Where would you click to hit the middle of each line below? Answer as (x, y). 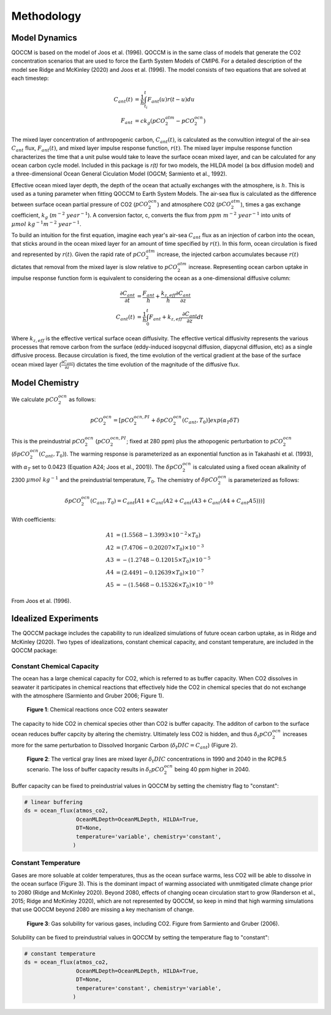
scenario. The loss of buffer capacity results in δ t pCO (96, 770)
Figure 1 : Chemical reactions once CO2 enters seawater (97, 710)
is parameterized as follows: (264, 480)
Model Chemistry (45, 383)
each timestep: (30, 78)
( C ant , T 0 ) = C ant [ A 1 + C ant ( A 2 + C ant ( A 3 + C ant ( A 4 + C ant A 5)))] (177, 502)
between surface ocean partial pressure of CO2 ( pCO (80, 204)
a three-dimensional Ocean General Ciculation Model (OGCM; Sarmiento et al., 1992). (119, 174)
